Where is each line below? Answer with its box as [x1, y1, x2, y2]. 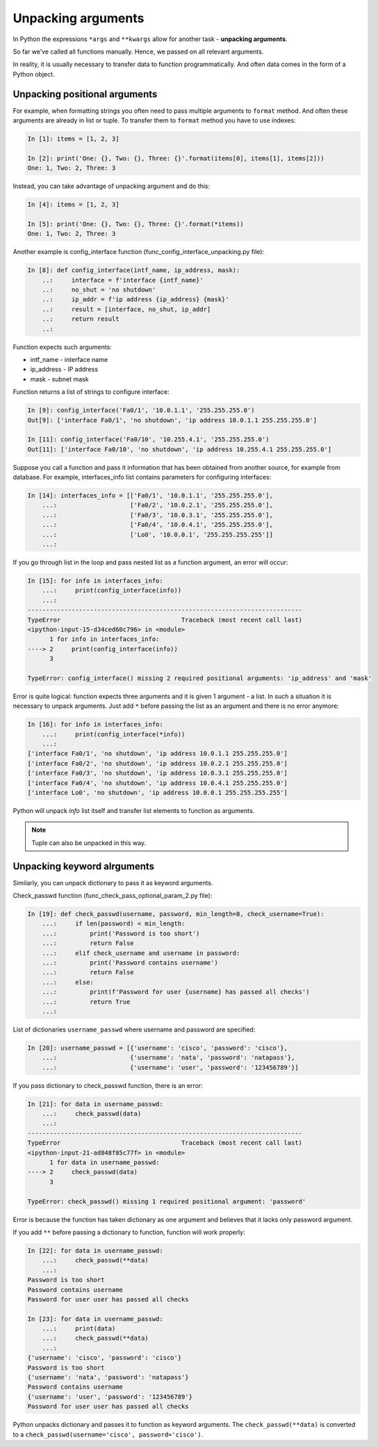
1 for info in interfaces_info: [49, 635, 160, 643]
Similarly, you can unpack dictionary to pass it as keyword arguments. [13, 878, 213, 887]
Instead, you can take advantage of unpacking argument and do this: [13, 182, 211, 191]
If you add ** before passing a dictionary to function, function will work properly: [13, 1228, 246, 1236]
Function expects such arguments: [13, 342, 113, 351]
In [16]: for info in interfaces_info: [27, 720, 163, 729]
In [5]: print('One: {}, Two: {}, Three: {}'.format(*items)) [27, 220, 244, 228]
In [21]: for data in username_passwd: [27, 1100, 163, 1108]
